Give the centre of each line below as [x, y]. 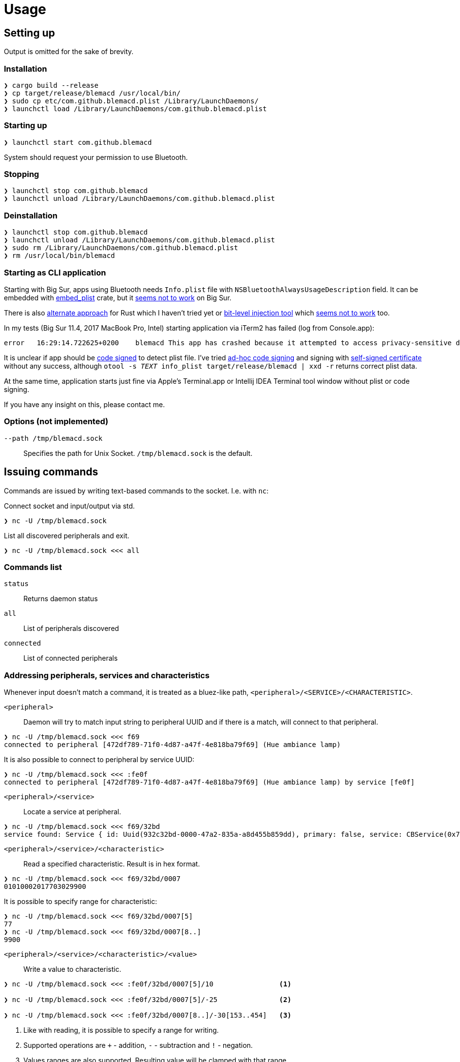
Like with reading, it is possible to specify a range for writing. [121, 1030]
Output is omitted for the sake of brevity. [69, 52]
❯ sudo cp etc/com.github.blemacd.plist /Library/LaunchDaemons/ [131, 101]
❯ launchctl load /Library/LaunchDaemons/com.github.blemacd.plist [135, 108]
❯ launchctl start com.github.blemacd [78, 142]
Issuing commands [51, 472]
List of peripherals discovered [71, 629]
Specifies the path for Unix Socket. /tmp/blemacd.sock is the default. [138, 453]
